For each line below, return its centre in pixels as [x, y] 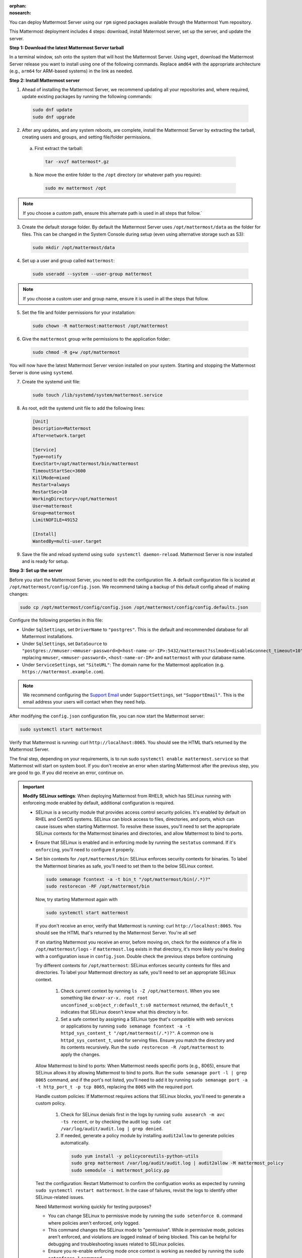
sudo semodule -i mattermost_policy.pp [120, 1170]
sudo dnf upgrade [54, 117]
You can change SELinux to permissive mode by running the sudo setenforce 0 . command [145, 1216]
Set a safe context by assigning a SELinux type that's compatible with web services [147, 1019]
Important [34, 787]
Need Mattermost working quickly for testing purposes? [93, 1206]
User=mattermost [53, 506]
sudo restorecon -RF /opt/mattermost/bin [98, 886]
